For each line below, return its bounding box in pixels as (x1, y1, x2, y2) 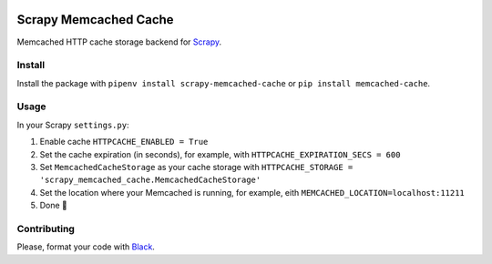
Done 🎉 (39, 200, 68, 211)
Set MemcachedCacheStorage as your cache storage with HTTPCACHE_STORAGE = (39, 161, 354, 172)
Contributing (16, 222, 75, 235)
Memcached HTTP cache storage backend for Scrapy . (16, 36, 222, 47)
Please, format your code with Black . (16, 241, 155, 252)
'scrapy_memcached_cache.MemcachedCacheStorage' (39, 175, 261, 186)
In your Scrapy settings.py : (16, 119, 129, 130)
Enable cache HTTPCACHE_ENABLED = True (39, 137, 209, 147)
